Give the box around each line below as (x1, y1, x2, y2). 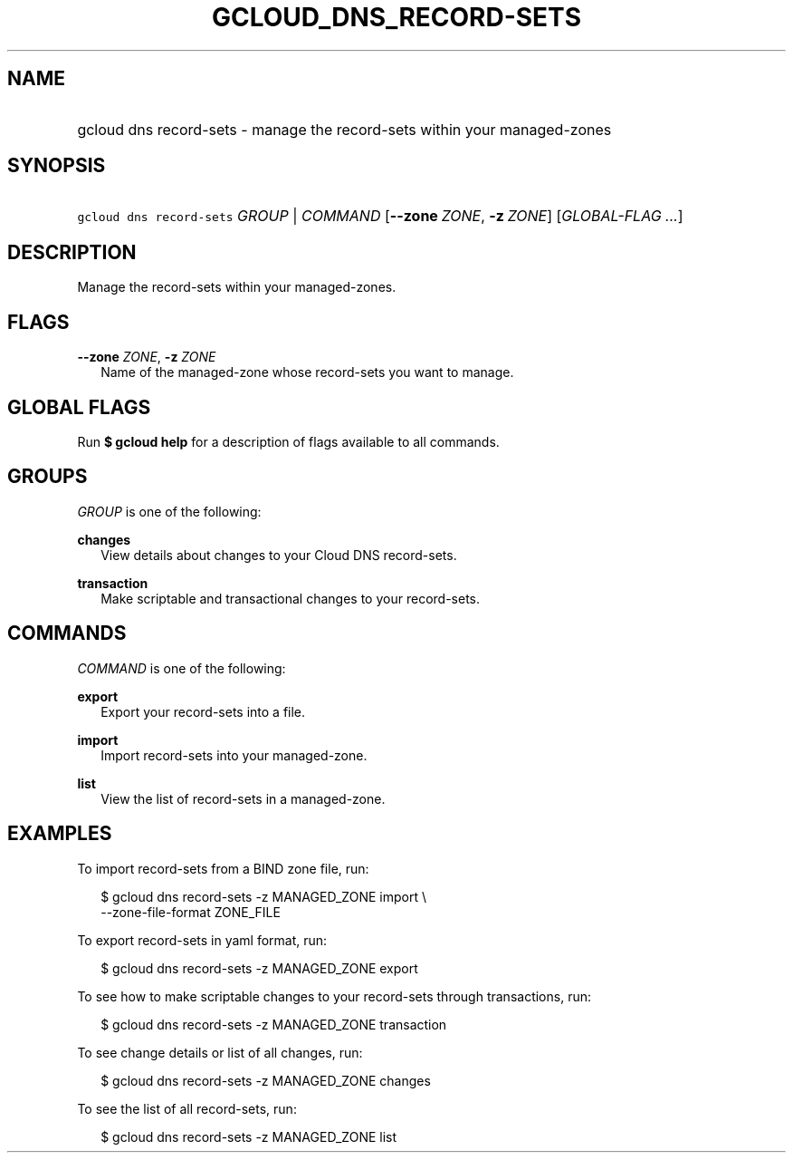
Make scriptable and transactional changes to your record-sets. (100, 590, 480, 606)
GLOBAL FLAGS (7, 395, 151, 419)
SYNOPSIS (7, 154, 106, 178)
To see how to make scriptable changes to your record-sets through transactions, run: (77, 988, 591, 1004)
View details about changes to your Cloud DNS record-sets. (100, 546, 457, 563)
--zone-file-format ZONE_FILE (100, 904, 281, 920)
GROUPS (7, 465, 88, 488)
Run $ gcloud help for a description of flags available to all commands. (77, 433, 500, 449)
